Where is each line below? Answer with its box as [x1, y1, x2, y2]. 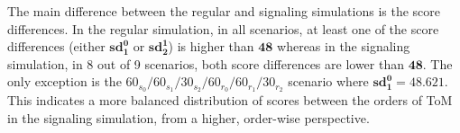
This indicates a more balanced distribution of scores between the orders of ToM [7, 91, 453, 110]
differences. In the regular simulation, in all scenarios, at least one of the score [7, 19, 439, 38]
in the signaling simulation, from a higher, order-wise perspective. [7, 108, 370, 127]
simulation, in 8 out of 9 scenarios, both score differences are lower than [7, 54, 404, 73]
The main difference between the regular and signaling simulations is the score [7, 2, 441, 20]
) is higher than [168, 37, 254, 56]
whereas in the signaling [277, 37, 410, 56]
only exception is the [7, 72, 122, 91]
